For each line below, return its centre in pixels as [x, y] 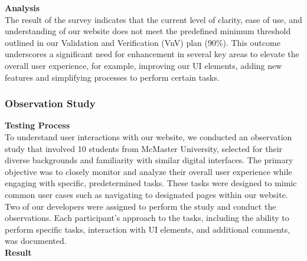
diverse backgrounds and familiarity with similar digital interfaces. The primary [149, 160]
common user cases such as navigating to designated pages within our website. [146, 194]
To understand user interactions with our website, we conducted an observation [148, 136]
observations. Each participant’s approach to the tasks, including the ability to [147, 218]
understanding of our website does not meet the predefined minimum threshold [148, 31]
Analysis [22, 8]
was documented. [36, 241]
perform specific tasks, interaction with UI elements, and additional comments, [148, 229]
